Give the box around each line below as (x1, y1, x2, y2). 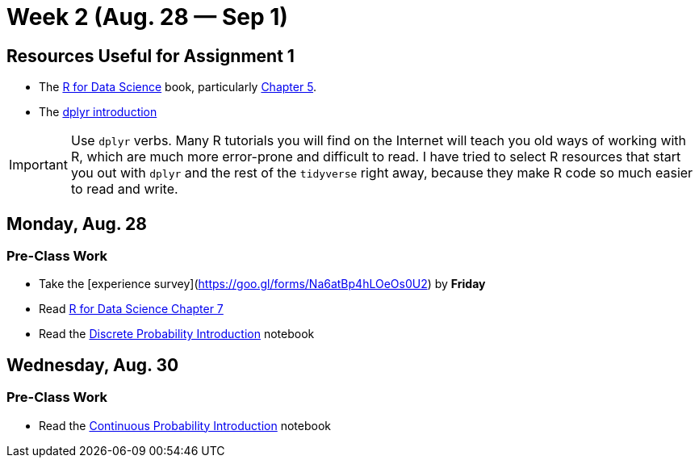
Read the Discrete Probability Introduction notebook (39, 327, 315, 341)
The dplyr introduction (39, 105, 157, 119)
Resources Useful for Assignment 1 (6, 45, 295, 66)
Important (9, 157, 68, 173)
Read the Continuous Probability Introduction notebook (39, 418, 331, 433)
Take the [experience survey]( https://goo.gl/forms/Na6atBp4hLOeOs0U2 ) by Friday (39, 277, 486, 291)
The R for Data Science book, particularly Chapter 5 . (39, 80, 317, 94)
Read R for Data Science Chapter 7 (39, 302, 224, 316)
